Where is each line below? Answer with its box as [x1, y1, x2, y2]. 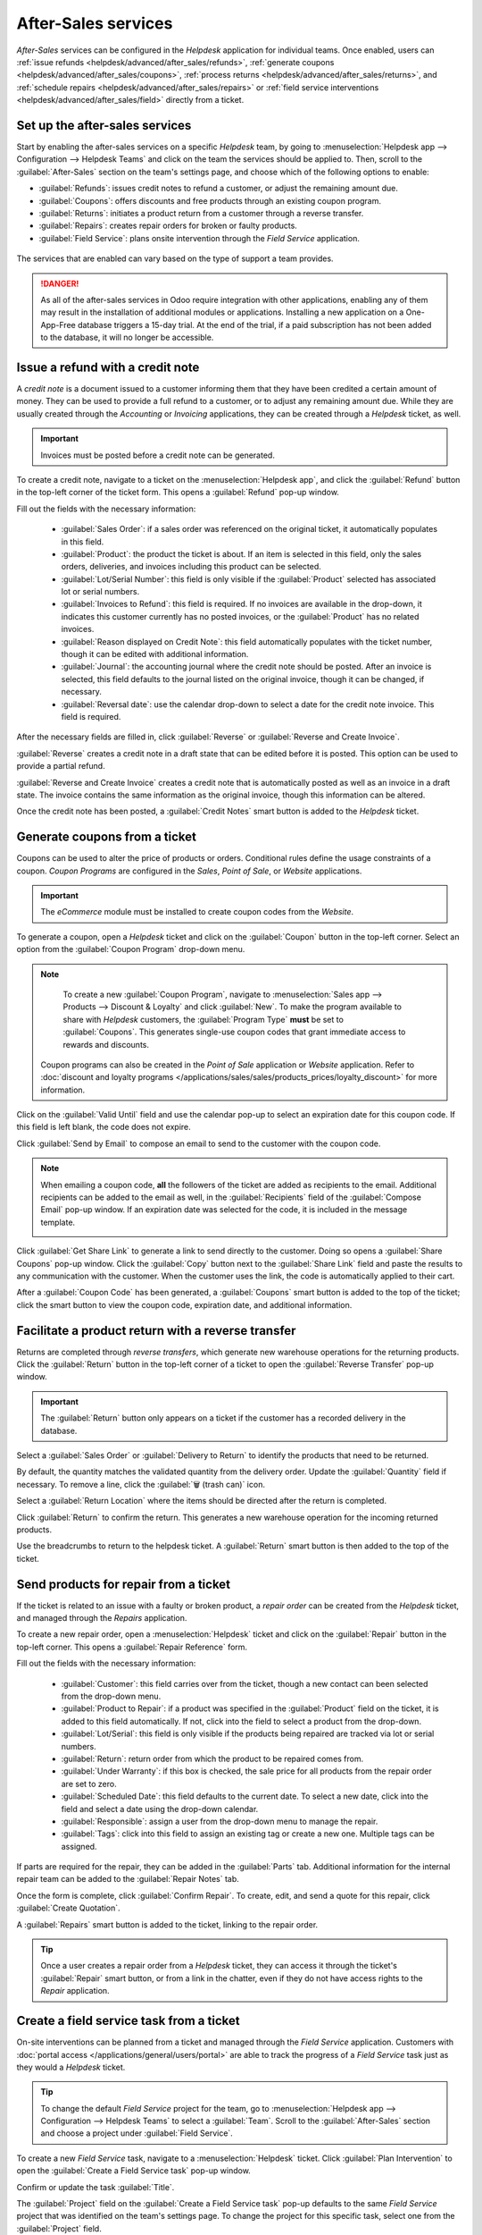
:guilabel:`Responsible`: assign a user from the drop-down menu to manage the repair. [61, 1816, 378, 1826]
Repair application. [40, 1986, 111, 1996]
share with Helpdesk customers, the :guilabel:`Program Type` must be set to [62, 1014, 344, 1025]
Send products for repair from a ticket [16, 1576, 231, 1591]
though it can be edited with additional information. [61, 649, 249, 660]
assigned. [61, 1841, 97, 1851]
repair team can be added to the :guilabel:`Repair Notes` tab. [16, 1874, 240, 1885]
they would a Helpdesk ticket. [16, 2062, 126, 2072]
